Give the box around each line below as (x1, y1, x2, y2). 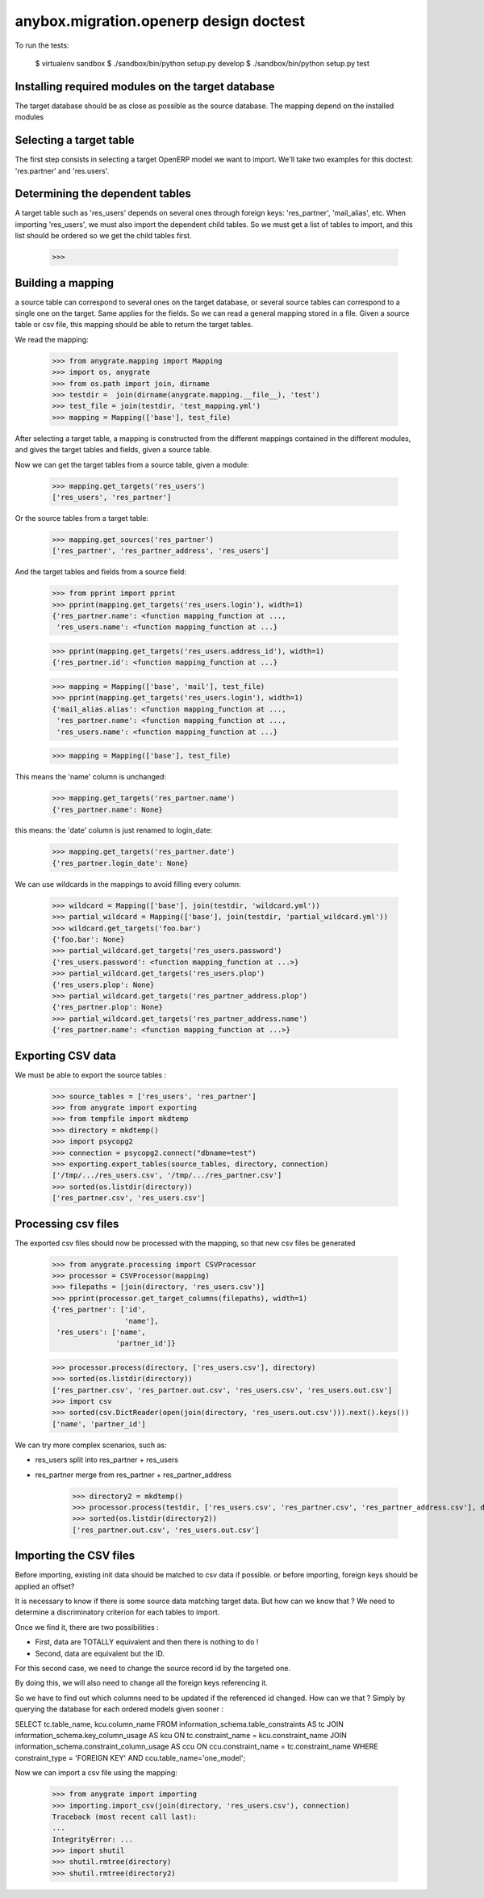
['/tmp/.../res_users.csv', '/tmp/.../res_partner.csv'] (52, 1171, 282, 1180)
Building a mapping (15, 275, 115, 290)
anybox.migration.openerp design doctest (15, 12, 306, 30)
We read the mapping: (15, 334, 89, 344)
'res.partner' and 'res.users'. (15, 166, 110, 175)
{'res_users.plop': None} (52, 980, 155, 989)
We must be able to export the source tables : (15, 1070, 167, 1080)
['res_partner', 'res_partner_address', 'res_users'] (52, 546, 269, 556)
